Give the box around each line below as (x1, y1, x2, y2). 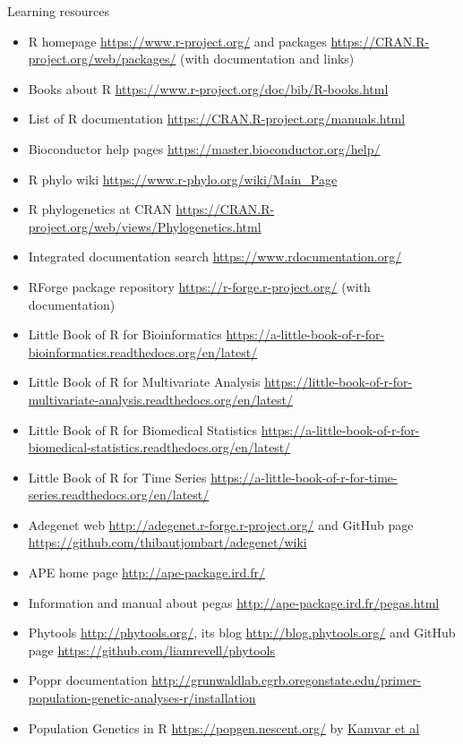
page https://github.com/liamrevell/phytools (28, 640, 275, 659)
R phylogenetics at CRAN (28, 200, 172, 218)
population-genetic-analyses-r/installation (28, 688, 256, 707)
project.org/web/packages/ (28, 49, 176, 68)
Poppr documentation (28, 671, 148, 689)
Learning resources (7, 2, 110, 20)
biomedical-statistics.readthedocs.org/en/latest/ (28, 438, 291, 457)
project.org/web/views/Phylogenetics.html (28, 217, 262, 235)
